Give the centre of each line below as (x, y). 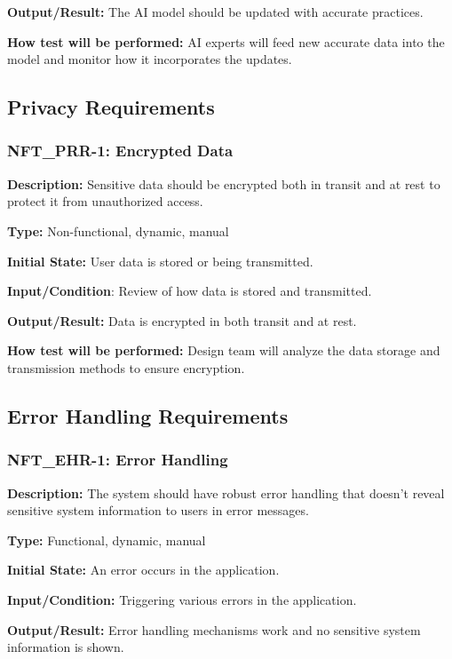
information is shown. (66, 647)
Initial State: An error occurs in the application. (143, 570)
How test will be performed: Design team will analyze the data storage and (224, 350)
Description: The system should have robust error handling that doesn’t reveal (226, 492)
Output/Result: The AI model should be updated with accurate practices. (215, 12)
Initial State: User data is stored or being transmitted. (160, 261)
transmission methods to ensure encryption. (126, 367)
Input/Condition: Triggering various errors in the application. (182, 599)
